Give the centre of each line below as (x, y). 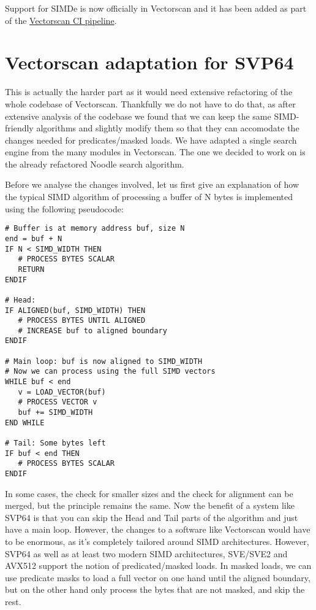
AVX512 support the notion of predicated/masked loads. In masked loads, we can (158, 566)
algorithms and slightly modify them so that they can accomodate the (168, 128)
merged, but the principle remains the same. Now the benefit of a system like (150, 505)
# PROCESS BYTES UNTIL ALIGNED (82, 321)
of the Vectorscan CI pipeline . (61, 20)
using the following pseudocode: (64, 208)
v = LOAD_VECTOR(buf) (62, 392)
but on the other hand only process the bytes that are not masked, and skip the (155, 589)
